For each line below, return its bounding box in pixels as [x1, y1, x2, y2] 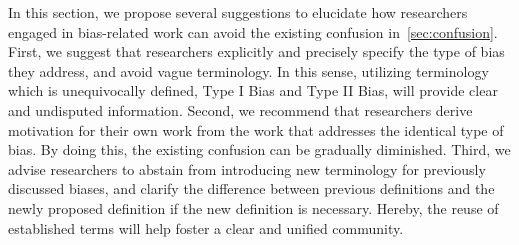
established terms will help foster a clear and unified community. [8, 217, 404, 238]
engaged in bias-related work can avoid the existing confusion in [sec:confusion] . [8, 21, 498, 42]
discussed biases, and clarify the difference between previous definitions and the [8, 178, 495, 199]
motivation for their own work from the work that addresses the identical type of [8, 119, 504, 140]
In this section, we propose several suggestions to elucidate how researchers [8, 2, 468, 22]
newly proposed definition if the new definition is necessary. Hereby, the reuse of [8, 197, 499, 218]
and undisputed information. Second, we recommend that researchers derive [8, 99, 473, 120]
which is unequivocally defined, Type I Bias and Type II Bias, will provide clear [8, 80, 498, 101]
